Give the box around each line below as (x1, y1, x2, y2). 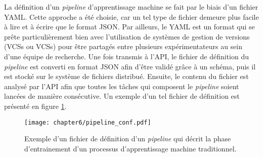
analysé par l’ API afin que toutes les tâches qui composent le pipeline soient (4, 81, 239, 91)
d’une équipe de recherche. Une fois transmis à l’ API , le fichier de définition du (4, 51, 249, 61)
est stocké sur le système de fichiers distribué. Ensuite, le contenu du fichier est (4, 71, 249, 82)
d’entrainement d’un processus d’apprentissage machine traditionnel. (24, 143, 237, 153)
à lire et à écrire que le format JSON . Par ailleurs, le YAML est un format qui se (4, 21, 255, 32)
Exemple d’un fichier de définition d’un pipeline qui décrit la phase (24, 133, 231, 144)
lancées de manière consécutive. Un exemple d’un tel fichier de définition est (4, 91, 240, 101)
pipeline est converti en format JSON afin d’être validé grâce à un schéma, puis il (4, 61, 256, 71)
